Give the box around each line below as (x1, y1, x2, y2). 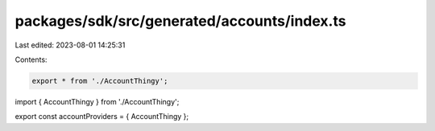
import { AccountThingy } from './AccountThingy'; (14, 96, 180, 106)
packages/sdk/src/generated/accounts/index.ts (14, 12, 346, 30)
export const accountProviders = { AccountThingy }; (14, 112, 189, 121)
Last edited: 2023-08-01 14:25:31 (14, 40, 126, 50)
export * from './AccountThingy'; (31, 76, 168, 85)
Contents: (14, 55, 48, 64)
